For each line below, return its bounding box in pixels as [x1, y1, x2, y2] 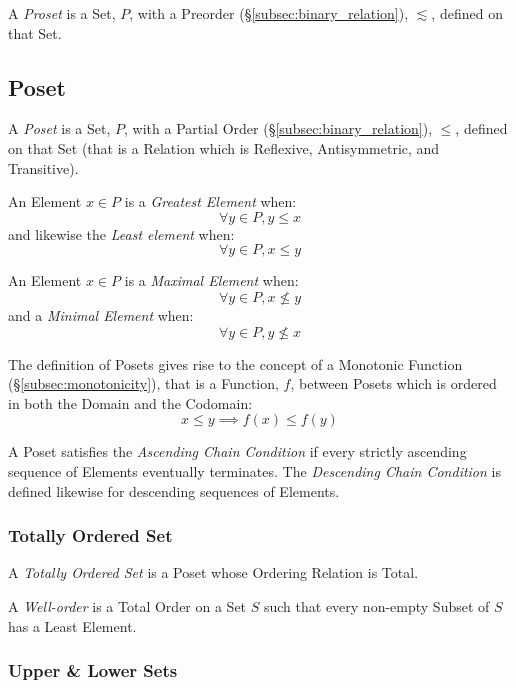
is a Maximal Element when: [124, 270, 299, 291]
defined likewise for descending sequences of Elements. [8, 480, 340, 501]
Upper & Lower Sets [8, 658, 178, 683]
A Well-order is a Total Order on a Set [8, 595, 247, 616]
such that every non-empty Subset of [263, 595, 490, 616]
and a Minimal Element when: [8, 304, 194, 325]
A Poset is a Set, [8, 118, 111, 139]
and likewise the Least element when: [8, 223, 235, 244]
